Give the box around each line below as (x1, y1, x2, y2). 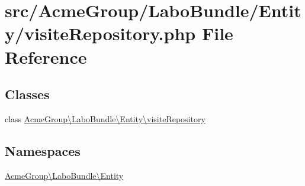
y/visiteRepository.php (5, 21, 196, 45)
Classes (5, 85, 50, 103)
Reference (5, 44, 87, 68)
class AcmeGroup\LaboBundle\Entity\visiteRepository (5, 112, 206, 125)
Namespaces (5, 141, 81, 159)
